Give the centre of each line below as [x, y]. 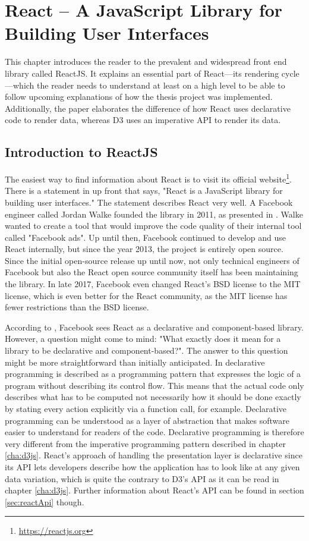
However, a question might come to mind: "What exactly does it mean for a [143, 339]
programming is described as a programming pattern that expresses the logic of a [153, 374]
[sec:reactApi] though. [45, 501]
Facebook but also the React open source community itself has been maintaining [152, 272]
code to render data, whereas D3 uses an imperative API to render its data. [143, 120]
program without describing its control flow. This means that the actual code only [154, 385]
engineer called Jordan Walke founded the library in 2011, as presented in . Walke [154, 214]
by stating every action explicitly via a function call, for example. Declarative [146, 409]
